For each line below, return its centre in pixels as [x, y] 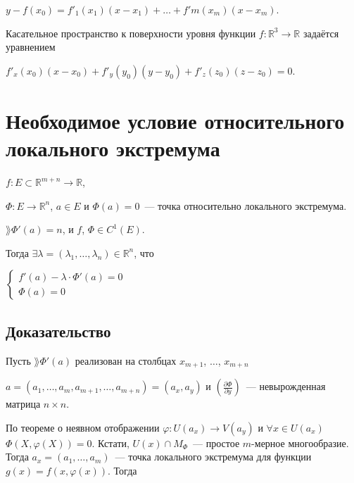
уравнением [31, 47]
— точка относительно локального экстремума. [246, 205]
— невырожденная [286, 386]
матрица [23, 404]
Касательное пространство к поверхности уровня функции [131, 33]
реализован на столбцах [126, 360]
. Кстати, [110, 443]
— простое [216, 443]
